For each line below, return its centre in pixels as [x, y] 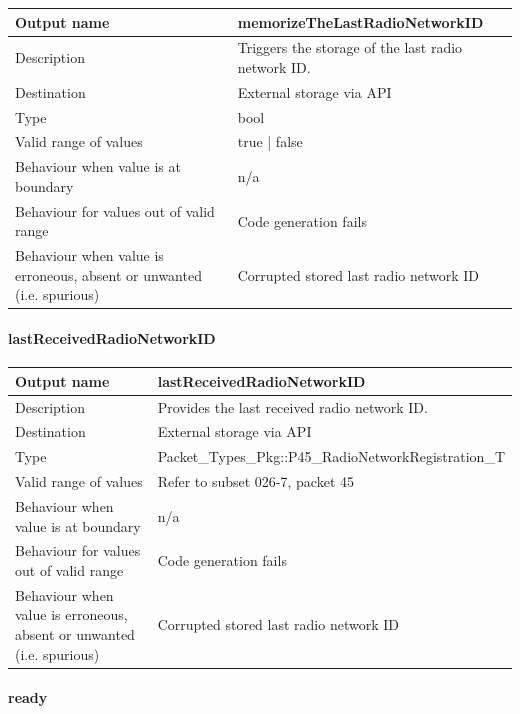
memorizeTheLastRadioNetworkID [360, 21]
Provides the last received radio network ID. [292, 406]
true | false [270, 141]
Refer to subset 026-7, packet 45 [256, 481]
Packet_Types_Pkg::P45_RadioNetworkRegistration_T [331, 456]
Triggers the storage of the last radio [350, 47]
